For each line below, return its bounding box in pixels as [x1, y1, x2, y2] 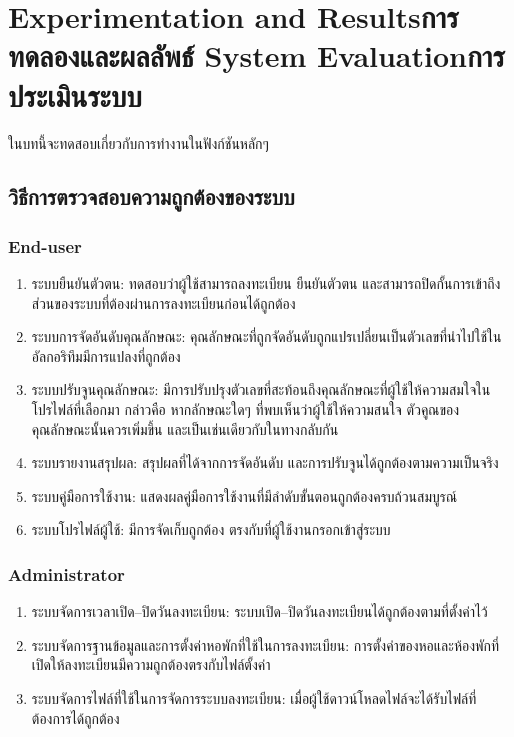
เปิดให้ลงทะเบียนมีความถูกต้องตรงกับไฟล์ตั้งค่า [31, 654, 271, 675]
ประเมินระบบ [8, 74, 142, 115]
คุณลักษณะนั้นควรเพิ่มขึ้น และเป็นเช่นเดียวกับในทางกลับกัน [31, 418, 339, 439]
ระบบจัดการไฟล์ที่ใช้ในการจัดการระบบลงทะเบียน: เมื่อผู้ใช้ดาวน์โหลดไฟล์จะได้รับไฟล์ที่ [31, 688, 477, 709]
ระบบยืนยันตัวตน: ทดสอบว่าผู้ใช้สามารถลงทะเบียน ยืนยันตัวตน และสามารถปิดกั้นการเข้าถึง [31, 273, 501, 294]
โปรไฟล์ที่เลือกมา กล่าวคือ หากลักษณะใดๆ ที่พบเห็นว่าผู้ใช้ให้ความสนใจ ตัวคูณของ [31, 399, 460, 420]
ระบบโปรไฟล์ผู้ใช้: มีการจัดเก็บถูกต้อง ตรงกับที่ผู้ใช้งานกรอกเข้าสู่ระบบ [31, 519, 391, 540]
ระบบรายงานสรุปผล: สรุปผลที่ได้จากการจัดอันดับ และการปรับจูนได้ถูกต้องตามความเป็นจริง [31, 452, 499, 473]
